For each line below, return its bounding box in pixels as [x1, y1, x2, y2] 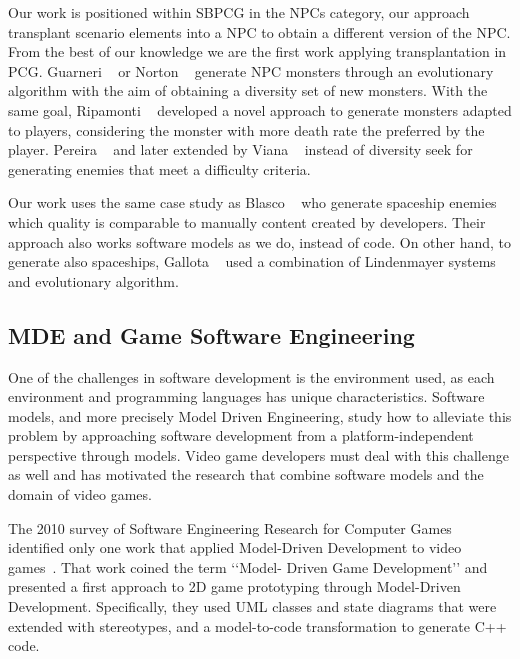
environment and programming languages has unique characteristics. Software [8, 386, 485, 407]
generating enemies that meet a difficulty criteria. [8, 158, 311, 179]
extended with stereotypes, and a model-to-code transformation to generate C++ [8, 615, 507, 636]
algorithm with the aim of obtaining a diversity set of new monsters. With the [8, 80, 488, 101]
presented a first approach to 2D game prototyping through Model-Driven [8, 576, 461, 597]
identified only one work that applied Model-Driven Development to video [8, 537, 462, 558]
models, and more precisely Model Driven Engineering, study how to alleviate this [8, 405, 512, 426]
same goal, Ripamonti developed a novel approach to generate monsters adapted [8, 99, 512, 120]
